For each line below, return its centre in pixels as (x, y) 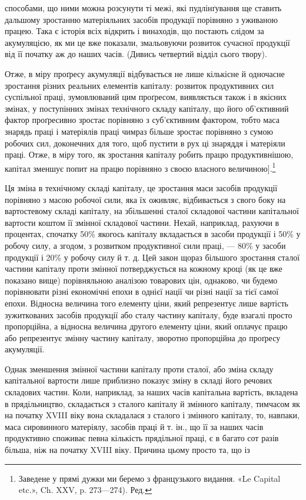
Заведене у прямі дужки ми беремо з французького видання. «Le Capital (149, 478)
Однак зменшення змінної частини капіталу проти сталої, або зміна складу (139, 369)
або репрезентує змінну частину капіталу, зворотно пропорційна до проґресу (143, 337)
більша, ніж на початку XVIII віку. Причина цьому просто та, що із (127, 450)
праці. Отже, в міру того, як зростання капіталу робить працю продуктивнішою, (149, 154)
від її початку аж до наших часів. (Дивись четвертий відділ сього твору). (136, 54)
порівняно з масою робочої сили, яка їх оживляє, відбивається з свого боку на (145, 199)
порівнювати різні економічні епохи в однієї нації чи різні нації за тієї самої (142, 291)
